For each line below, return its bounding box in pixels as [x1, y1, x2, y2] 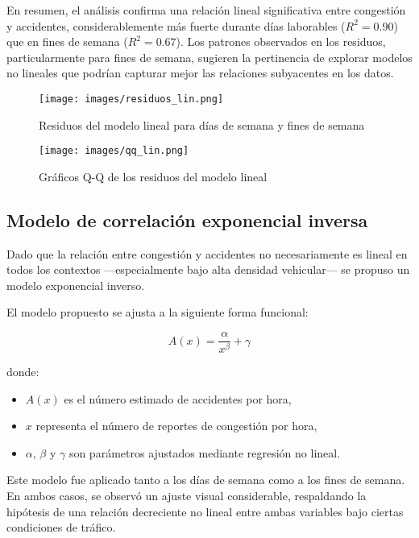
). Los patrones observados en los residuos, [176, 33, 386, 50]
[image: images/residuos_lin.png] [39, 93, 224, 105]
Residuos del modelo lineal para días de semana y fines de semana [39, 116, 365, 133]
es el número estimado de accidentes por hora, [64, 390, 292, 407]
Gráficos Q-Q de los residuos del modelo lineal [39, 168, 268, 184]
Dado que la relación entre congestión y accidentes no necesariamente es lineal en [6, 245, 408, 262]
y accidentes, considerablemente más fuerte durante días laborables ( [6, 17, 346, 34]
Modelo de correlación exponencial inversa [6, 207, 368, 232]
